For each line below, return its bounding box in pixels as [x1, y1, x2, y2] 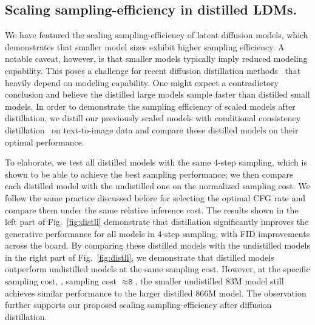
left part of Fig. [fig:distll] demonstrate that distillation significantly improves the [5, 215, 309, 228]
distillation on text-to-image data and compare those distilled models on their [5, 123, 299, 136]
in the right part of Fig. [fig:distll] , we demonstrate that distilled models [5, 250, 274, 263]
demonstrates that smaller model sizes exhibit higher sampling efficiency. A [5, 40, 285, 53]
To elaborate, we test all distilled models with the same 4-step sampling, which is [5, 156, 307, 169]
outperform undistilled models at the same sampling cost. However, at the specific [5, 263, 310, 275]
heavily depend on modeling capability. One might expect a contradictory [5, 76, 279, 89]
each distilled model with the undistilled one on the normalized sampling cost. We [5, 179, 310, 192]
